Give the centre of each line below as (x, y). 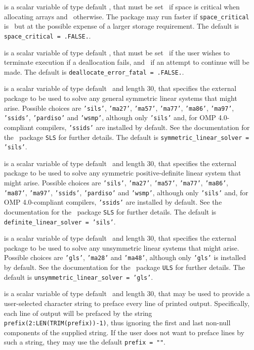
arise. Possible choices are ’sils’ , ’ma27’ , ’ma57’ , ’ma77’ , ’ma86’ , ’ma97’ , (119, 108)
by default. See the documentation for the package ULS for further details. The (125, 267)
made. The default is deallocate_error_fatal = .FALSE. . (94, 71)
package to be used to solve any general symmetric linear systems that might (121, 98)
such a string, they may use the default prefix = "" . (85, 342)
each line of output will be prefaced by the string (78, 313)
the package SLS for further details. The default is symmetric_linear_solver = (127, 137)
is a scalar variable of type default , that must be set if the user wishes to (117, 52)
